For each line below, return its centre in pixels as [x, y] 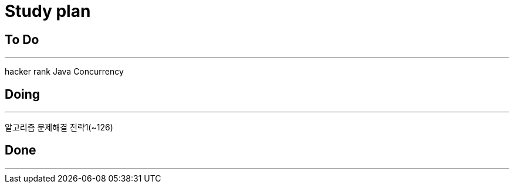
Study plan [48, 11]
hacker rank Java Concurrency [64, 72]
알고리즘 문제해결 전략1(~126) [59, 127]
